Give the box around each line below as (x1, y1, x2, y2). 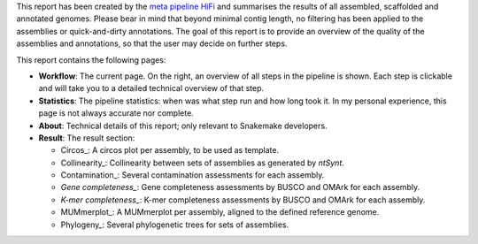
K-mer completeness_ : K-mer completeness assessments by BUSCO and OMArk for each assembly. (60, 194, 426, 205)
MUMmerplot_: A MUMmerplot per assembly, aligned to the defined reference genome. (60, 207, 380, 217)
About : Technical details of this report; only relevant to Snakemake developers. (38, 120, 328, 131)
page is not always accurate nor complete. (38, 108, 194, 118)
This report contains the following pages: (16, 54, 166, 65)
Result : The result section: (38, 133, 135, 143)
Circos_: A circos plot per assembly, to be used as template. (60, 145, 279, 156)
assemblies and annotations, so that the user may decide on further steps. (16, 38, 288, 49)
